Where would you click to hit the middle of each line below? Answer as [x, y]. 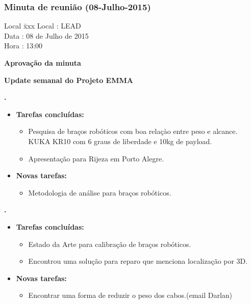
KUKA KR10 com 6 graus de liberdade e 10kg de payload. [120, 141]
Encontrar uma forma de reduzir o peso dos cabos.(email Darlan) [130, 295]
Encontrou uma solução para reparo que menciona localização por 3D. [138, 261]
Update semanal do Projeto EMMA [69, 80]
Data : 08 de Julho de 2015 [46, 35]
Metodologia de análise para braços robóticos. [100, 192]
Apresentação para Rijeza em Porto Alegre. [96, 158]
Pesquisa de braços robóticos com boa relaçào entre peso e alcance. [133, 131]
